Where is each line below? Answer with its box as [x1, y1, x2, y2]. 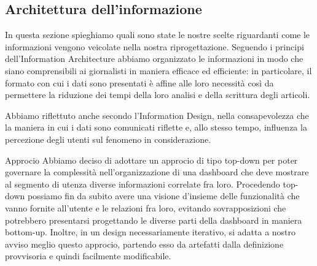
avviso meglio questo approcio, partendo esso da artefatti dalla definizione [5, 237, 284, 250]
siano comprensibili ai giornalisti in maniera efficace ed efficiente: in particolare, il [5, 64, 312, 77]
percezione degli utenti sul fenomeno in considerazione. [5, 132, 211, 145]
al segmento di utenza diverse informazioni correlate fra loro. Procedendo [5, 177, 280, 190]
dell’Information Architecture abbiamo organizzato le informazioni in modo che [5, 52, 303, 65]
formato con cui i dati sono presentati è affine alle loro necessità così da [5, 76, 274, 89]
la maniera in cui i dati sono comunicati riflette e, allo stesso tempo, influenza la [5, 121, 307, 134]
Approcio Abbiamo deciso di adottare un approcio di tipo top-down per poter [5, 153, 298, 166]
